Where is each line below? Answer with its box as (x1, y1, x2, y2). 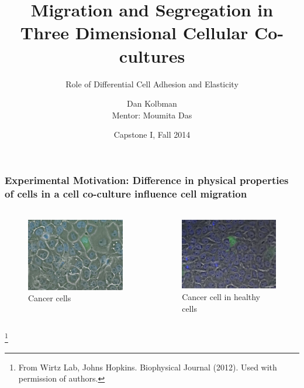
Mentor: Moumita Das (112, 108, 192, 121)
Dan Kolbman (127, 97, 177, 110)
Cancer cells (28, 292, 71, 304)
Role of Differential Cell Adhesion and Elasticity (65, 77, 239, 90)
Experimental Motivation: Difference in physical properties (5, 172, 289, 187)
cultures (119, 43, 185, 67)
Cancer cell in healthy (182, 291, 260, 303)
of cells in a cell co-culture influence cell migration (5, 186, 247, 200)
